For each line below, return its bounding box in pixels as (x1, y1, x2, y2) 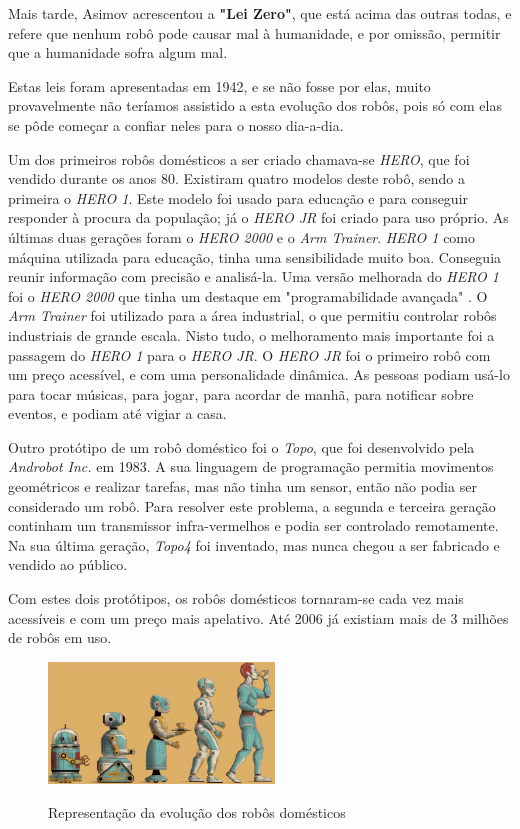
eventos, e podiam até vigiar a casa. (8, 403, 227, 424)
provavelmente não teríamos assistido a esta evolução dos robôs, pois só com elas (8, 95, 502, 116)
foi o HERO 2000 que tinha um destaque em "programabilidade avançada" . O (8, 285, 488, 306)
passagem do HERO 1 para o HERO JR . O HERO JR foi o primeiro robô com (8, 344, 491, 365)
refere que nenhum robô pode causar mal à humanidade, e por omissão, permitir (8, 22, 501, 43)
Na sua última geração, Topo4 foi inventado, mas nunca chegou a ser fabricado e (8, 534, 500, 555)
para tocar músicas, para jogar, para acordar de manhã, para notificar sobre (8, 383, 474, 404)
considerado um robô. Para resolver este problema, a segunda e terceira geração (8, 495, 496, 516)
